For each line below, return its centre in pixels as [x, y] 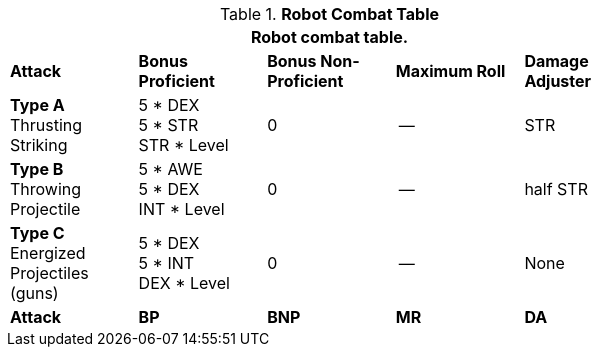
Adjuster [558, 81]
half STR [556, 189]
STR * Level [183, 145]
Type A [37, 105]
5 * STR [168, 125]
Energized [48, 253]
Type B [37, 169]
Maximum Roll [450, 71]
